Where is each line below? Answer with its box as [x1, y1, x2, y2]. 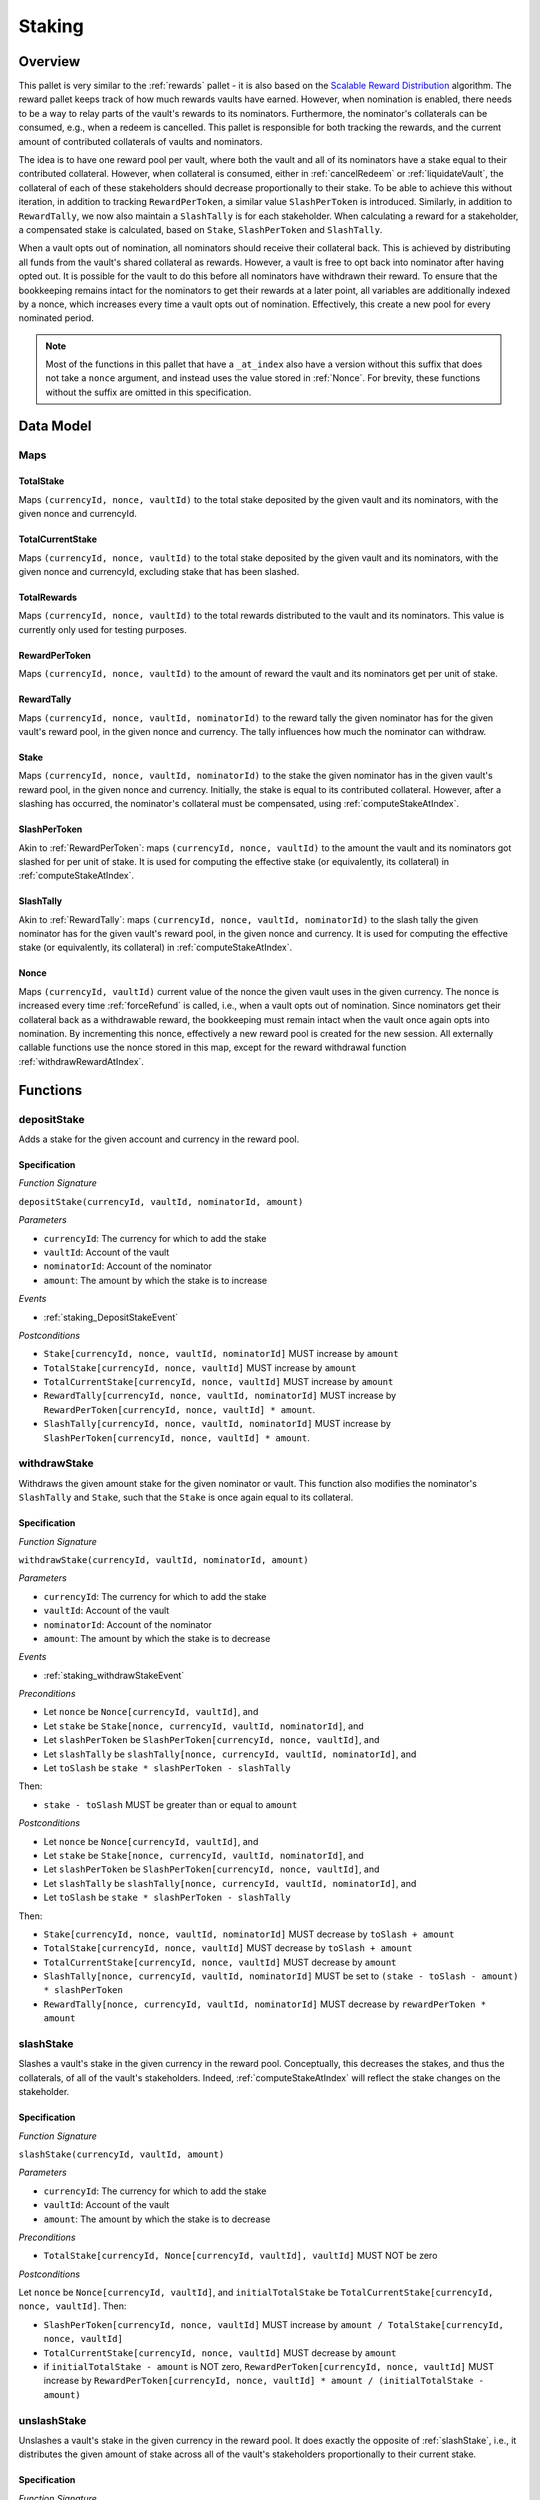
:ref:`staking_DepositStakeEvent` [43, 1311, 179, 1323]
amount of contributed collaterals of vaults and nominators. [18, 135, 264, 147]
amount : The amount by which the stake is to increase [43, 1274, 268, 1286]
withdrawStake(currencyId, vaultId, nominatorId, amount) [18, 1554, 309, 1565]
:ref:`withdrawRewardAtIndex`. [18, 1055, 145, 1067]
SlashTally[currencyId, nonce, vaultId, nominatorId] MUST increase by [43, 1418, 392, 1430]
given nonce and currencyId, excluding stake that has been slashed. [18, 566, 300, 578]
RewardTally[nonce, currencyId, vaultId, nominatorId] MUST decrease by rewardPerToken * [43, 1998, 487, 2010]
